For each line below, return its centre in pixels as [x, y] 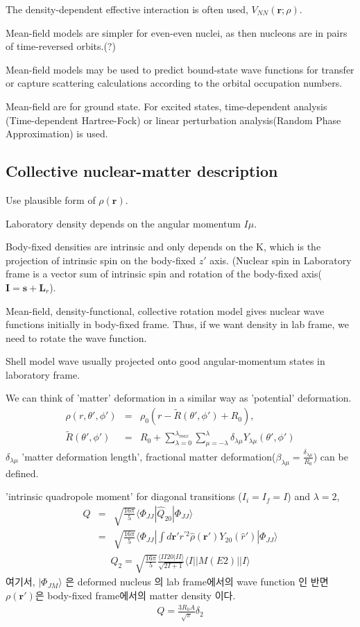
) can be [331, 456]
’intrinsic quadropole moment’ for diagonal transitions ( [124, 496]
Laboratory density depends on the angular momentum [123, 223]
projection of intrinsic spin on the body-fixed [101, 260]
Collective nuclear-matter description [142, 171]
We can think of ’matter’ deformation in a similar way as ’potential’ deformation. [179, 398]
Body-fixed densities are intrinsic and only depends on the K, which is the [163, 247]
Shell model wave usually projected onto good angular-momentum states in [165, 361]
